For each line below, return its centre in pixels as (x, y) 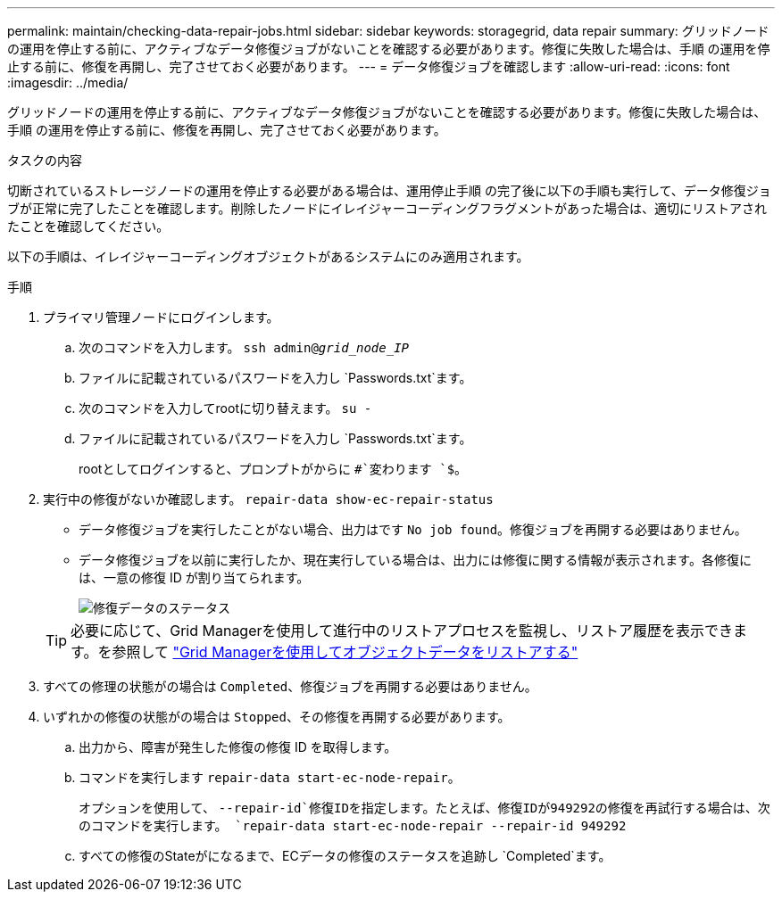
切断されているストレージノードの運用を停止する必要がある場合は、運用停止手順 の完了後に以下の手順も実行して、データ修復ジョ (389, 190)
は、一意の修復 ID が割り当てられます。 (194, 577)
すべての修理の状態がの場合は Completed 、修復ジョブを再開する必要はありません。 (290, 686)
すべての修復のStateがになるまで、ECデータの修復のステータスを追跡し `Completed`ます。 (345, 856)
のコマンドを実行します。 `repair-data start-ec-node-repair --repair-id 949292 (353, 826)
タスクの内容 (45, 160)
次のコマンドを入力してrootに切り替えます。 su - (225, 408)
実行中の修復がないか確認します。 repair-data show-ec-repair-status (268, 499)
